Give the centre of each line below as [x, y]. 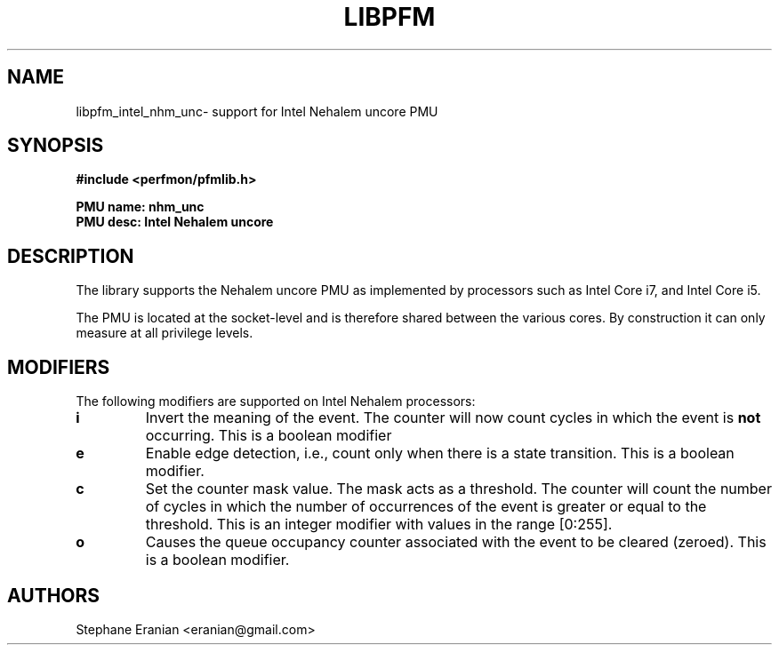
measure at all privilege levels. [165, 333]
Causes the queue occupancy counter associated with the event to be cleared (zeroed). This [456, 542]
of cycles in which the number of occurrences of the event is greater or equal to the [426, 507]
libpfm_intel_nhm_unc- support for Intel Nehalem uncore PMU [257, 111]
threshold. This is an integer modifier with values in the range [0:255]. [379, 525]
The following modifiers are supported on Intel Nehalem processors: [276, 402]
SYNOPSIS [56, 146]
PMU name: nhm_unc [140, 207]
